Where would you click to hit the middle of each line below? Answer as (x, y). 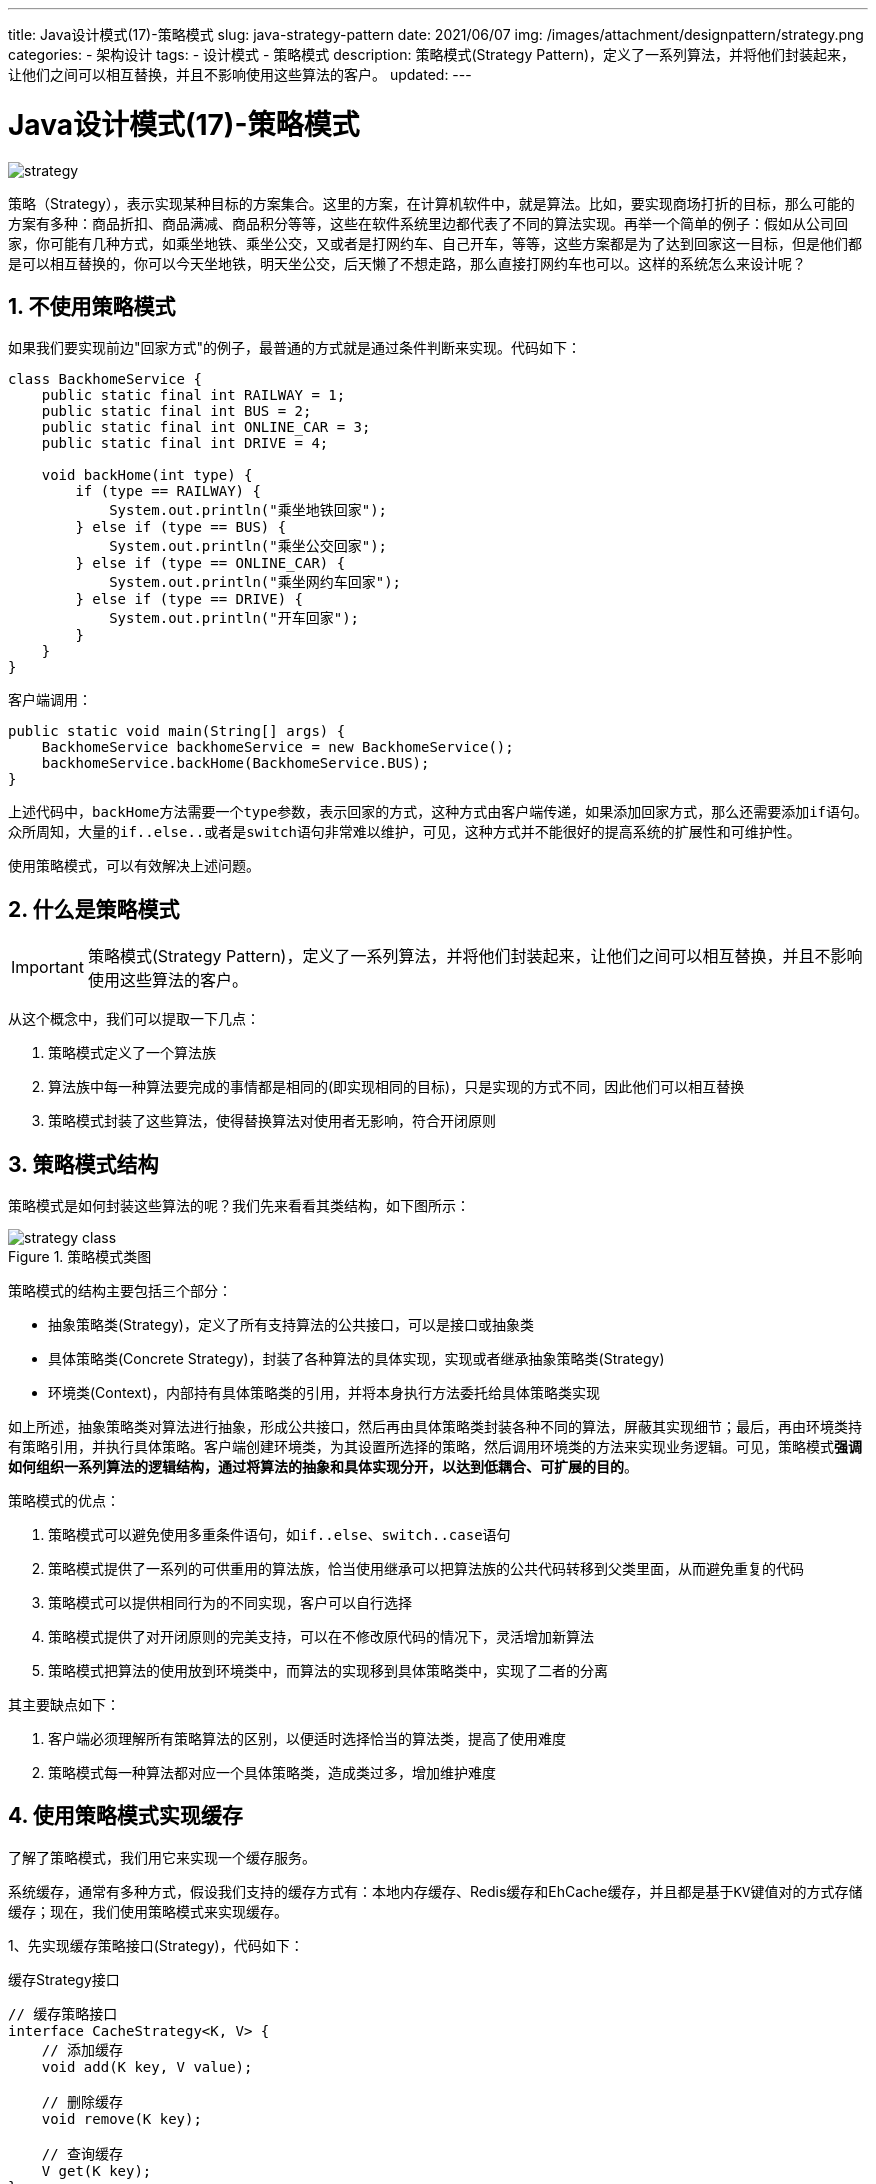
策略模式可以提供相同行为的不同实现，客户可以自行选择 (230, 1603)
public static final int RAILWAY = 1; (193, 395)
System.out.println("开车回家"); (234, 618)
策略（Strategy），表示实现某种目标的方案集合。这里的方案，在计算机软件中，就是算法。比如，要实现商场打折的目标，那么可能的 (431, 203)
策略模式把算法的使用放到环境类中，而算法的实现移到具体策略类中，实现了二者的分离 (328, 1671)
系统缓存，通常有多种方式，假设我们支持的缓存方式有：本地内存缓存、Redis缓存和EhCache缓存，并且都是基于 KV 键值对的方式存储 (435, 1891)
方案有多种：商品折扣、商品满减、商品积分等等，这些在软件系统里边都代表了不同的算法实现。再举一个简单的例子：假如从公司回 (428, 223)
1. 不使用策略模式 (92, 306)
